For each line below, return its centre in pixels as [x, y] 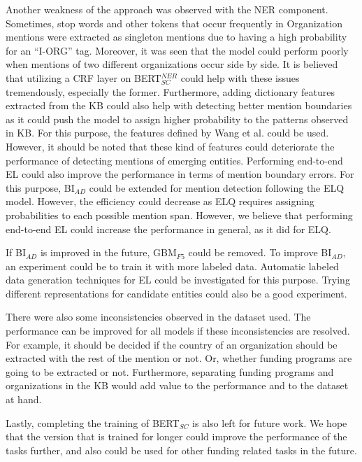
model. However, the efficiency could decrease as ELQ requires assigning [160, 201]
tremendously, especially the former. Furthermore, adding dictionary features [170, 91]
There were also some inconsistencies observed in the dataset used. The [158, 317]
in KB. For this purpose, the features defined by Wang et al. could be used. [167, 133]
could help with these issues [240, 77]
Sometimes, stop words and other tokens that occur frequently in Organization [174, 23]
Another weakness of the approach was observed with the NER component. [167, 9]
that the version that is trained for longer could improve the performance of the [176, 436]
